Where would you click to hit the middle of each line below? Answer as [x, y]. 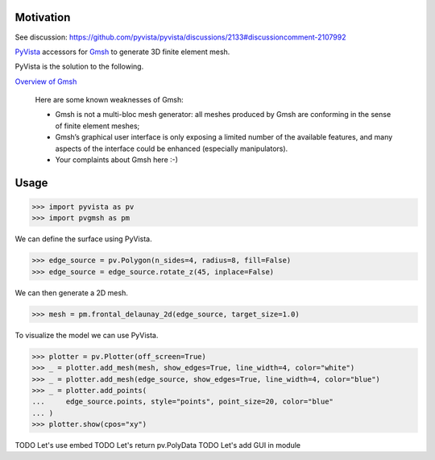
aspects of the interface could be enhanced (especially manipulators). [172, 148]
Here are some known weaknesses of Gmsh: [110, 100]
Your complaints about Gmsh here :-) [117, 160]
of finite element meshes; [97, 126]
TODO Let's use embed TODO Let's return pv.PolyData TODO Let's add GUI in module [158, 445]
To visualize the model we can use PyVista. [87, 335]
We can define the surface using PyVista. [83, 239]
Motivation [43, 17]
